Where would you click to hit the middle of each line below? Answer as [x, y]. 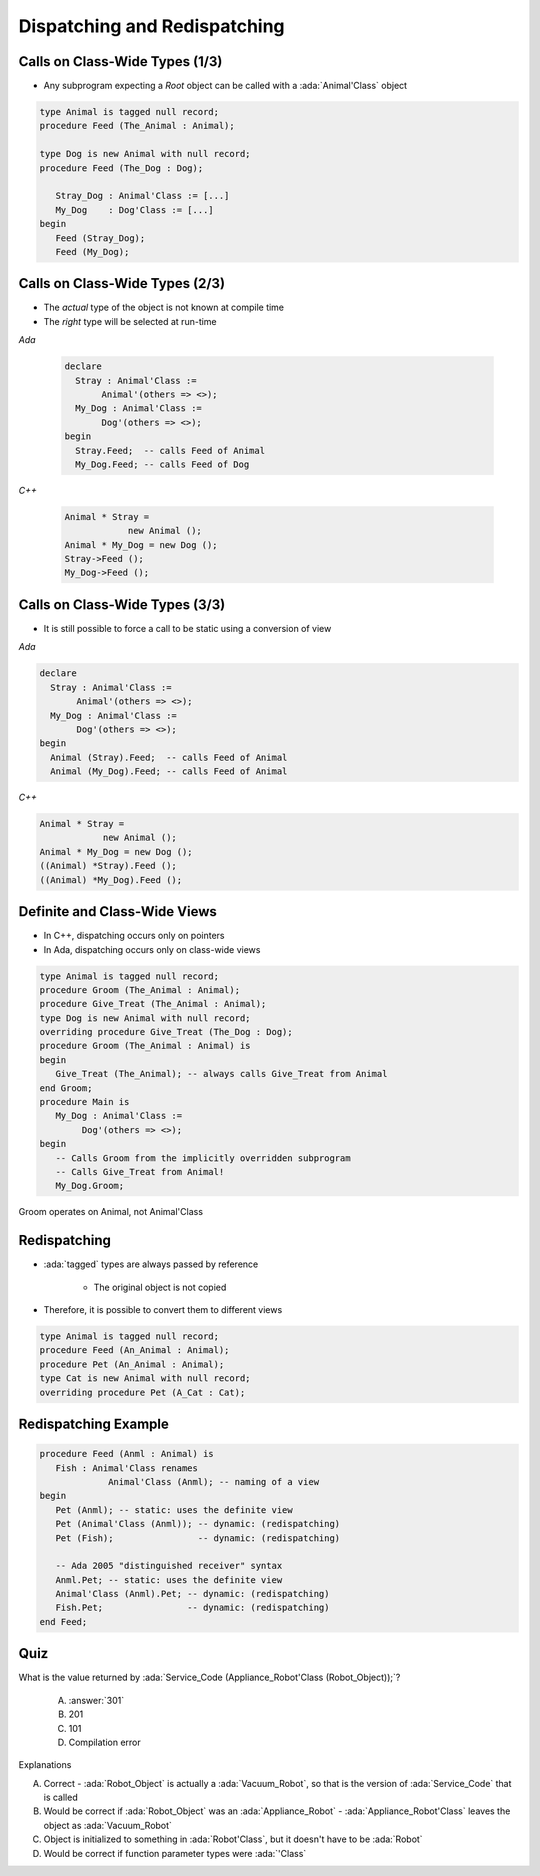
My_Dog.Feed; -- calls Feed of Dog [162, 464]
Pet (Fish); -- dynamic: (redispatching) [198, 1538]
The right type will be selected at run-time [130, 321]
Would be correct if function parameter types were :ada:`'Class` [175, 1853]
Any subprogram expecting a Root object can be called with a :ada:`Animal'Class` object [225, 86]
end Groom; [66, 1088]
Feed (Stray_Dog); [100, 238]
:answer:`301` [96, 1700]
